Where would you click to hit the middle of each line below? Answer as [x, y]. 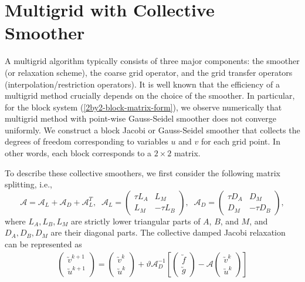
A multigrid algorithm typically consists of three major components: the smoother [152, 61]
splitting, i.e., [28, 184]
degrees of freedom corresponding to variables [87, 141]
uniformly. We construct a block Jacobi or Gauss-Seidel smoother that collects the [152, 130]
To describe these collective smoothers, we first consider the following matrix [143, 172]
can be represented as [43, 244]
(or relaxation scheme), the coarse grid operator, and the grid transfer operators [149, 72]
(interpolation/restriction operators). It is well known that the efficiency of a [143, 84]
